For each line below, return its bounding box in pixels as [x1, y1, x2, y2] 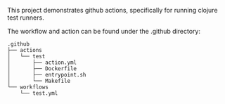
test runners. [7, 13, 44, 22]
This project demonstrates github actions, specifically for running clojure [7, 6, 218, 14]
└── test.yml [20, 90, 58, 97]
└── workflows [7, 84, 49, 91]
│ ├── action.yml [7, 59, 77, 66]
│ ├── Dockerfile [7, 65, 77, 72]
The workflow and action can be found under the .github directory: [7, 27, 200, 35]
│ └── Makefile [7, 77, 71, 84]
